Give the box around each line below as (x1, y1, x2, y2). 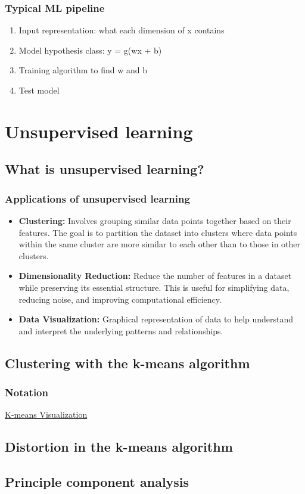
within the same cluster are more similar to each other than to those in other (18, 238, 301, 250)
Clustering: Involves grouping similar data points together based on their (18, 214, 291, 226)
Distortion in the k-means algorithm (5, 437, 233, 456)
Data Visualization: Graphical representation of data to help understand (18, 313, 294, 325)
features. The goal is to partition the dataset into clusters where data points (18, 226, 297, 238)
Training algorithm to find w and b (18, 64, 147, 76)
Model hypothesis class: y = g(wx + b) (18, 44, 162, 56)
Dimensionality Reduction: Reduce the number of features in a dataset (18, 269, 292, 282)
